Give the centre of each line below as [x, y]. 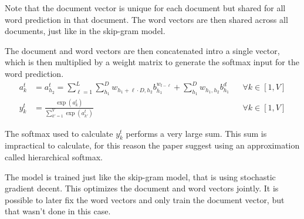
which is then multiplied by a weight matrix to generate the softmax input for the [152, 62]
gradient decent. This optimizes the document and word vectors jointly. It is [142, 188]
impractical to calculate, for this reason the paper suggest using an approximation [152, 145]
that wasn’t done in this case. [58, 211]
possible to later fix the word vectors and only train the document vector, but [145, 199]
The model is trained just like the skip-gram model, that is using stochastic [140, 176]
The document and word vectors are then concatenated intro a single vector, [142, 50]
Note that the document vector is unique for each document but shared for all [145, 8]
